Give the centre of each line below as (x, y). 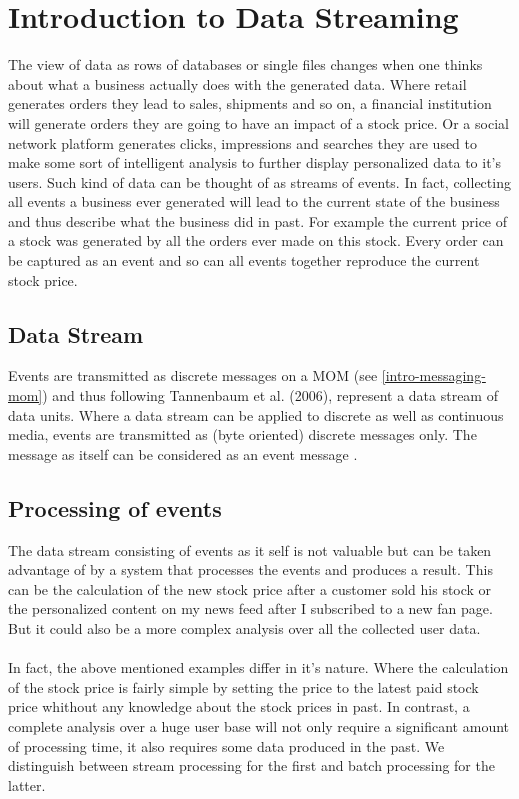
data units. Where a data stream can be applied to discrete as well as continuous (256, 414)
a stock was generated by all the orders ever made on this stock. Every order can (256, 240)
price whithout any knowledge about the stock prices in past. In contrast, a (239, 706)
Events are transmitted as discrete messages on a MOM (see (193, 375)
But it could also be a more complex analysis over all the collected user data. (244, 628)
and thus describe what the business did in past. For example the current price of (258, 220)
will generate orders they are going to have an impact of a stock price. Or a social (258, 122)
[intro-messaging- (433, 375)
